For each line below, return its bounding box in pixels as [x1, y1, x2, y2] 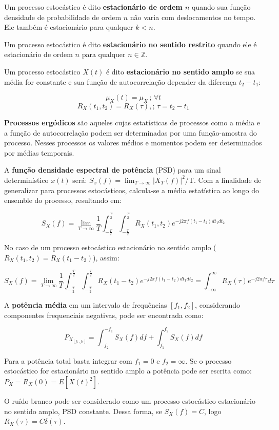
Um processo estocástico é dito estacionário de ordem [4, 2, 183, 12]
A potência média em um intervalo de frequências [4, 299, 167, 310]
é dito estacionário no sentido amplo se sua [106, 66, 255, 77]
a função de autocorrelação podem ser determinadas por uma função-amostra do [4, 127, 257, 138]
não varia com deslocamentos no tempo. [130, 11, 256, 22]
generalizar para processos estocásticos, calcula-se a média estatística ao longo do [4, 184, 259, 195]
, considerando [195, 299, 241, 310]
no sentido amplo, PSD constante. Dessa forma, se [4, 405, 162, 416]
